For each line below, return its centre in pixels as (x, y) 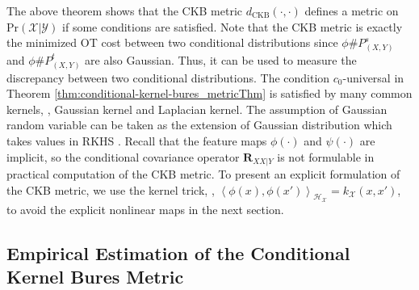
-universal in (373, 77)
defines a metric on (352, 11)
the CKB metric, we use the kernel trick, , (111, 189)
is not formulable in (326, 156)
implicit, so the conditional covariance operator (123, 156)
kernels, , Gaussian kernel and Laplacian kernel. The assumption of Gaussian (197, 109)
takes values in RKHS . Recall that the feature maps (137, 141)
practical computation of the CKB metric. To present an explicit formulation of (203, 174)
